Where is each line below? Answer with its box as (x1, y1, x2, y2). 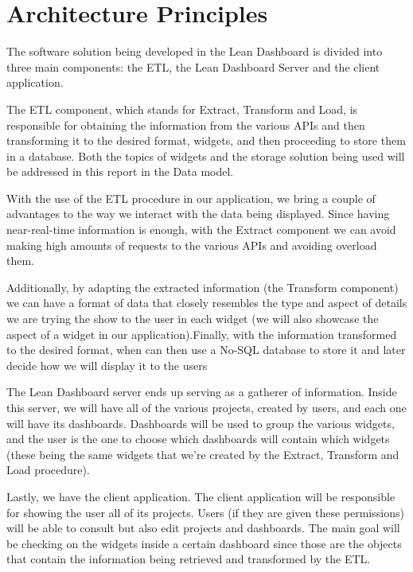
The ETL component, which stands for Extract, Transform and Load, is (6, 100, 358, 117)
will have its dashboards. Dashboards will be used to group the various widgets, (6, 414, 395, 431)
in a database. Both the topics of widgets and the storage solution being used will (6, 147, 405, 164)
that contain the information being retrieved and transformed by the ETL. (6, 551, 371, 567)
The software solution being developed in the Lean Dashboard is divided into (6, 43, 383, 60)
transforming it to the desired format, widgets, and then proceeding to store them (6, 132, 406, 149)
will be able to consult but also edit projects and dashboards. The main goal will (6, 519, 400, 536)
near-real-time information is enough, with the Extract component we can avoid (6, 221, 396, 238)
